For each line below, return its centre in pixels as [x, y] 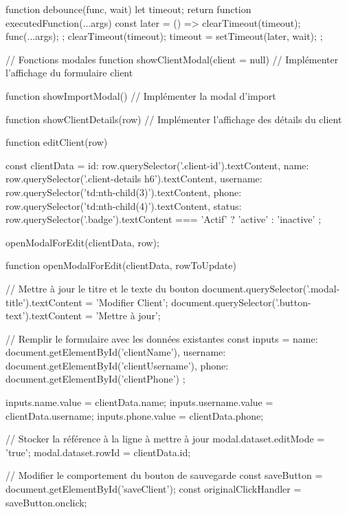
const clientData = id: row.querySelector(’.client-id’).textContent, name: [157, 165]
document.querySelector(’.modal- [271, 288]
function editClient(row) [57, 142]
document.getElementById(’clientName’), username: [116, 352]
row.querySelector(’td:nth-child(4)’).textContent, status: [124, 205]
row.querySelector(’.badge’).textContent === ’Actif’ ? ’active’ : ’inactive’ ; [164, 219]
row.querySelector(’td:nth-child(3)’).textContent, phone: [124, 192]
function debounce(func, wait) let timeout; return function [128, 9]
